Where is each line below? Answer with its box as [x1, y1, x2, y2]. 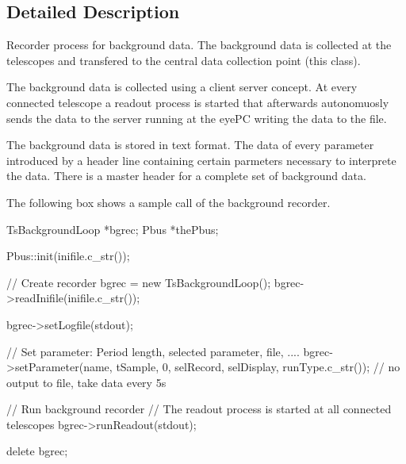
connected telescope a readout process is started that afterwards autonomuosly [6, 94, 389, 110]
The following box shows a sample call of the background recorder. [6, 194, 331, 210]
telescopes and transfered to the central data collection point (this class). [6, 52, 361, 68]
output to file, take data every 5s [6, 374, 167, 390]
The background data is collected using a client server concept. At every [6, 79, 358, 95]
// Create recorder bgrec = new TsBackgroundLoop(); [6, 274, 271, 290]
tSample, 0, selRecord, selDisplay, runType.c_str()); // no [116, 359, 400, 375]
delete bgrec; [6, 443, 68, 459]
